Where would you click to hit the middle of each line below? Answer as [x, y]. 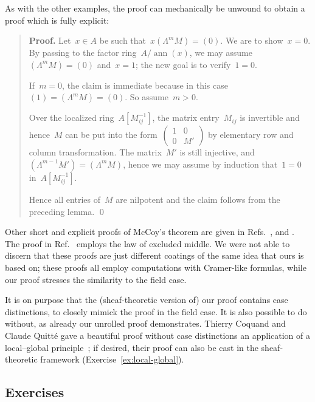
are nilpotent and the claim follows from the [198, 199]
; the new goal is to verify [183, 64]
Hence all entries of [64, 199]
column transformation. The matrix [95, 152]
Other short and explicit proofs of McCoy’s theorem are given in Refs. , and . [150, 232]
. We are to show [252, 40]
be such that [123, 40]
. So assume [147, 97]
